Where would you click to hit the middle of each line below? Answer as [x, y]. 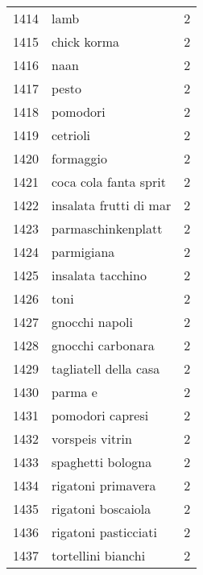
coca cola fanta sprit [109, 182]
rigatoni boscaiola [101, 509]
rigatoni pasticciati [104, 532]
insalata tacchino [99, 275]
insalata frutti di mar [112, 205]
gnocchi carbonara [103, 345]
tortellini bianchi [99, 555]
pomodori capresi [100, 415]
